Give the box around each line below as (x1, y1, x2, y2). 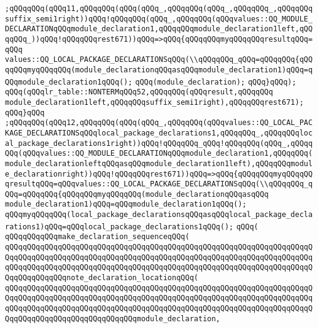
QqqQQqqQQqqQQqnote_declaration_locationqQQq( (5, 273, 198, 283)
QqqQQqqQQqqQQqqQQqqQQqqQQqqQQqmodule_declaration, (5, 314, 220, 323)
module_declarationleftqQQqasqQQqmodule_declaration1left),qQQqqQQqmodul (5, 159, 313, 168)
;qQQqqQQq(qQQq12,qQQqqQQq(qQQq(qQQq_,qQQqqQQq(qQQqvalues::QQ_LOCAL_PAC (5, 118, 313, 128)
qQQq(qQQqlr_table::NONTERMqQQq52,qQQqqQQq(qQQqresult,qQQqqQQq (5, 88, 273, 97)
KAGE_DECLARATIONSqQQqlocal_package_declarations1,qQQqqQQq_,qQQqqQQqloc (5, 128, 313, 137)
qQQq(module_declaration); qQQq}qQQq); (135, 77, 297, 86)
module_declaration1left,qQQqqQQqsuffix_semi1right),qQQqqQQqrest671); (5, 97, 304, 107)
